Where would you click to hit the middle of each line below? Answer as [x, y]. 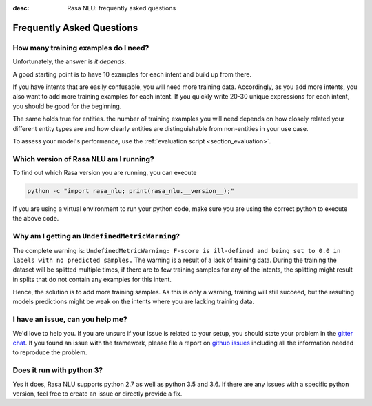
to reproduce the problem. [50, 352]
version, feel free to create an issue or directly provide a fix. [97, 394]
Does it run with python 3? [58, 370]
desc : [21, 8]
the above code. [36, 219]
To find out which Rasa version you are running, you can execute [105, 173]
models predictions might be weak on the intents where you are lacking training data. [134, 302]
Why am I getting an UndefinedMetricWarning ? [96, 236]
